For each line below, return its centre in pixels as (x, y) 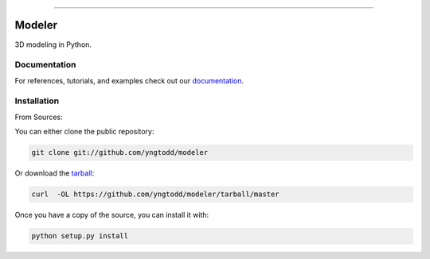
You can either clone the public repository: (84, 132)
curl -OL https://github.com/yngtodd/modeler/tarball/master (155, 194)
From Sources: (39, 117)
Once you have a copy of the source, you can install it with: (112, 215)
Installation (37, 101)
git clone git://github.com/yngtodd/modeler (120, 153)
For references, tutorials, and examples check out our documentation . (129, 80)
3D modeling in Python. (53, 44)
